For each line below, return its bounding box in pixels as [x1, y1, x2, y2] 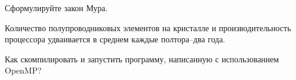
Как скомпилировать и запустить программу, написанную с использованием [5, 52, 279, 65]
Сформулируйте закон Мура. [5, 2, 108, 14]
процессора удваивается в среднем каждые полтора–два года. [5, 33, 225, 45]
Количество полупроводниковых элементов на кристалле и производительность [5, 21, 291, 34]
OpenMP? [5, 64, 42, 76]
